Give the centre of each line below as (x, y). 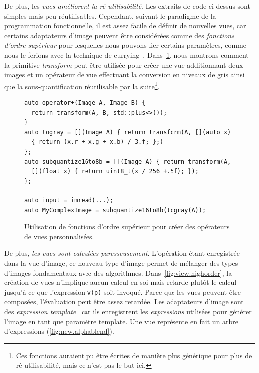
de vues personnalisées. (59, 236)
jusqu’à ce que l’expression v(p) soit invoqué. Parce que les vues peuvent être (123, 292)
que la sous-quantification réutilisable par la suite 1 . (82, 85)
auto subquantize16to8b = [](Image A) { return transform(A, (128, 161)
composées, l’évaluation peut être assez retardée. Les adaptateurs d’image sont (124, 302)
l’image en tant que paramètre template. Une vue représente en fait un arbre (122, 321)
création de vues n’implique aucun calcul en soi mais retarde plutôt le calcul (121, 282)
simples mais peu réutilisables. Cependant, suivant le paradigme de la (110, 16)
